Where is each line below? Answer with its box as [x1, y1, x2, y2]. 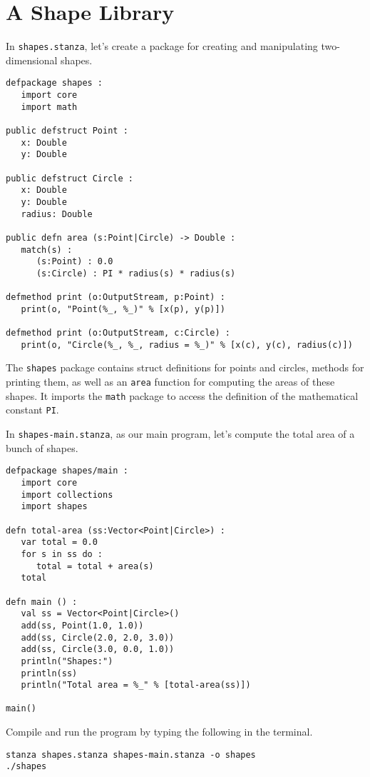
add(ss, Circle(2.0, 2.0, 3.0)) [21, 632, 175, 643]
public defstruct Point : [6, 126, 128, 136]
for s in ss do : [21, 548, 103, 559]
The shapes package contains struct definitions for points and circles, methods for [6, 360, 364, 375]
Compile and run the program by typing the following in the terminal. [6, 724, 313, 739]
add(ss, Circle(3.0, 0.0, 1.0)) [21, 644, 175, 655]
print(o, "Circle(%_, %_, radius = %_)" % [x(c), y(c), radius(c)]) [21, 339, 353, 350]
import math [21, 101, 78, 112]
